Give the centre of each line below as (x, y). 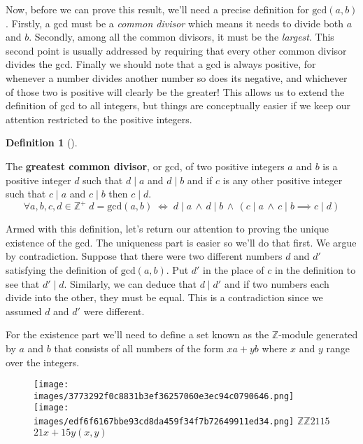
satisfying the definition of (62, 270)
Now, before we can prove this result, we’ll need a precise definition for (157, 9)
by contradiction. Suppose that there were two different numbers (144, 256)
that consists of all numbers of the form (139, 348)
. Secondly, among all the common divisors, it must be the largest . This (181, 37)
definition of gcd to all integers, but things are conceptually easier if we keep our (178, 105)
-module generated (318, 334)
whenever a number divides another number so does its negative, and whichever (177, 77)
